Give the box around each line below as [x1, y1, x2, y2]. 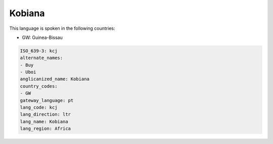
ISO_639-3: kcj [20, 48, 58, 54]
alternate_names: [20, 55, 63, 61]
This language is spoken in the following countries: [9, 25, 115, 31]
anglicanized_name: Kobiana [20, 76, 89, 82]
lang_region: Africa [20, 126, 71, 131]
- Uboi [20, 69, 36, 75]
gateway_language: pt [20, 98, 74, 103]
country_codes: [20, 83, 58, 89]
